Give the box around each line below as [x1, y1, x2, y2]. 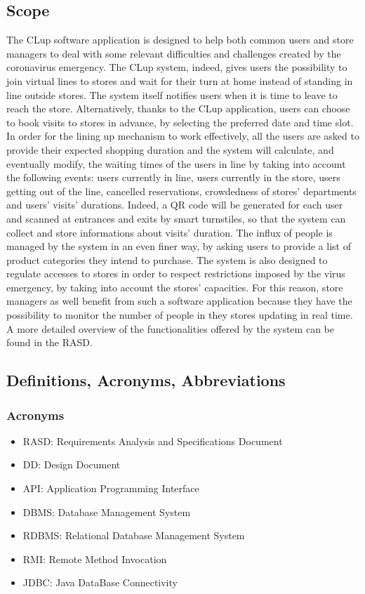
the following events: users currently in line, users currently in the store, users [6, 170, 340, 185]
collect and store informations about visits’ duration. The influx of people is [6, 225, 333, 239]
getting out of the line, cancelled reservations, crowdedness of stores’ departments [6, 183, 357, 198]
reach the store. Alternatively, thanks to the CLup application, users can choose [6, 101, 350, 116]
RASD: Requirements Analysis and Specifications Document [22, 433, 283, 448]
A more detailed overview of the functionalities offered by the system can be [6, 321, 334, 336]
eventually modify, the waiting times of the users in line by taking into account [6, 156, 346, 171]
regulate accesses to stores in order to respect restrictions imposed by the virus [6, 266, 345, 281]
